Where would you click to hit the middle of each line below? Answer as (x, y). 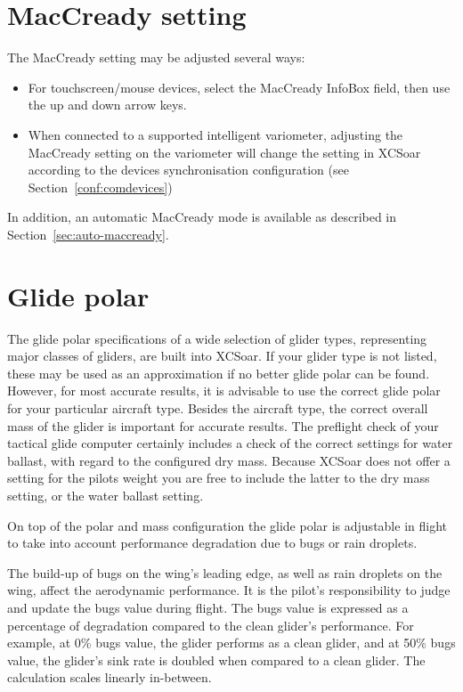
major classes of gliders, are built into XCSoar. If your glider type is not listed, (222, 356)
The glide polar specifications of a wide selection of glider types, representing (217, 338)
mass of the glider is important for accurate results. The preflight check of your (223, 425)
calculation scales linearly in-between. (110, 677)
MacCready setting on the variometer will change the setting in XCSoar (224, 152)
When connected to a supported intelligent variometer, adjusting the (215, 134)
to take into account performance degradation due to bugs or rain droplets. (212, 543)
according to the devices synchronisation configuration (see (188, 170)
